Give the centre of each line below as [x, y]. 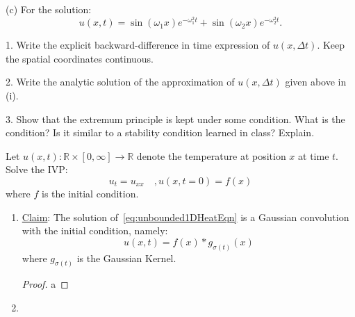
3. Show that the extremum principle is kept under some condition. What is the [175, 119]
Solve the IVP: [37, 169]
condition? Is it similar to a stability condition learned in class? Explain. [160, 132]
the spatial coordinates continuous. [80, 58]
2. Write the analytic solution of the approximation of [120, 82]
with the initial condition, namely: [95, 230]
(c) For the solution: [49, 9]
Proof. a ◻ [45, 284]
